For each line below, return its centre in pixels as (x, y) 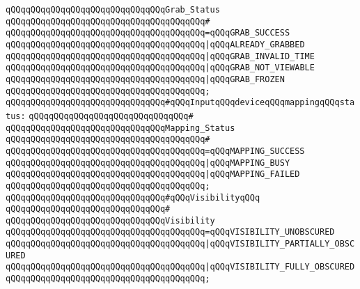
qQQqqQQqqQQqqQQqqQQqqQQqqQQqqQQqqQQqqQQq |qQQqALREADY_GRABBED (155, 44)
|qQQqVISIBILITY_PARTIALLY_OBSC (280, 244)
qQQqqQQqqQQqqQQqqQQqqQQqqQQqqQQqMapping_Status (120, 128)
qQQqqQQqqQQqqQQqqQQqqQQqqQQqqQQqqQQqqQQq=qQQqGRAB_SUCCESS (148, 33)
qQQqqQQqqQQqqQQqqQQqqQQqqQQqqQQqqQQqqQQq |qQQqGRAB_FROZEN (145, 79)
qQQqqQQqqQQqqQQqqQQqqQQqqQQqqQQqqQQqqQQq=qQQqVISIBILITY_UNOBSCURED (170, 232)
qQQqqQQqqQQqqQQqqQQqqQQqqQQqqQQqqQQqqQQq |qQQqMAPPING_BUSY (148, 163)
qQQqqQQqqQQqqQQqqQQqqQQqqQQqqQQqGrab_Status (113, 10)
